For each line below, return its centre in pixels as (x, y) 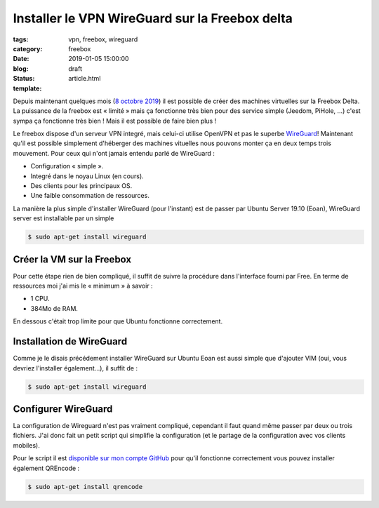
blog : (21, 68)
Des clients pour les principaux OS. (81, 186)
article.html (85, 79)
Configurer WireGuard (63, 409)
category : (28, 48)
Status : (24, 79)
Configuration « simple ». (67, 166)
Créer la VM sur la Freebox (72, 259)
